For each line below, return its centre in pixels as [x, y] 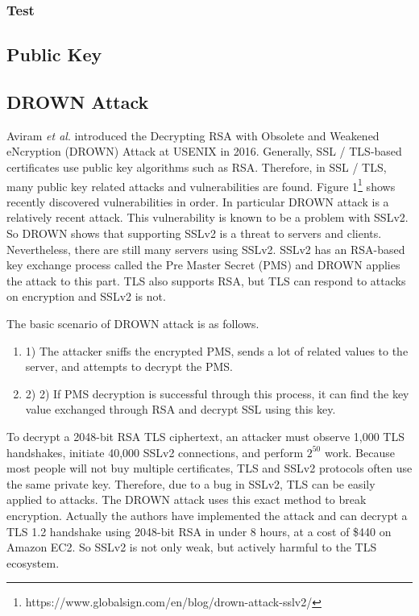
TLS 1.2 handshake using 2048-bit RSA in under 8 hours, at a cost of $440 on [199, 531]
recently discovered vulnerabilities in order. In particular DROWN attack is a [198, 201]
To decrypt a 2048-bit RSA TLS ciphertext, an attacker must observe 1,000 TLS [205, 436]
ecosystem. [33, 562]
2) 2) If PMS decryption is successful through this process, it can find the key [217, 393]
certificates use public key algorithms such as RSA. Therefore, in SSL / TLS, [197, 167]
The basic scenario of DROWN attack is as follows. [133, 324]
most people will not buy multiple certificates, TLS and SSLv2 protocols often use [209, 468]
